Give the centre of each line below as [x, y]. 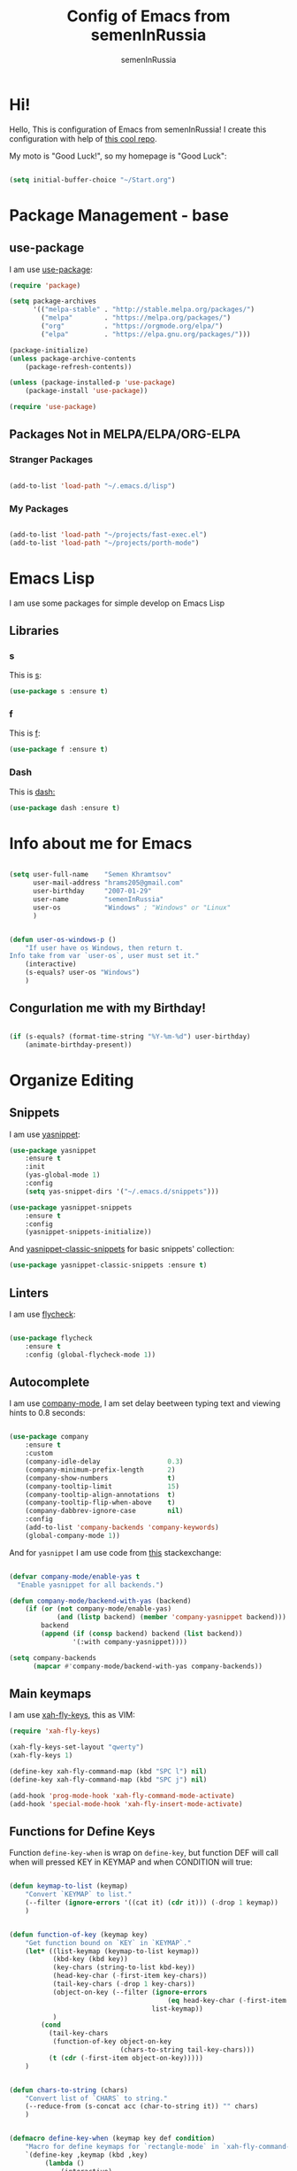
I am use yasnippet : [45, 1134]
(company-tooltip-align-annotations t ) [100, 1495]
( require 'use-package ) [53, 407]
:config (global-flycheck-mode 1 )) [91, 1355]
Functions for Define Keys [82, 1831]
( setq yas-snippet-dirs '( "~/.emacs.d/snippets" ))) [122, 1191]
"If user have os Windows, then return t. [104, 948]
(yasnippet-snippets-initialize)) [88, 1232]
